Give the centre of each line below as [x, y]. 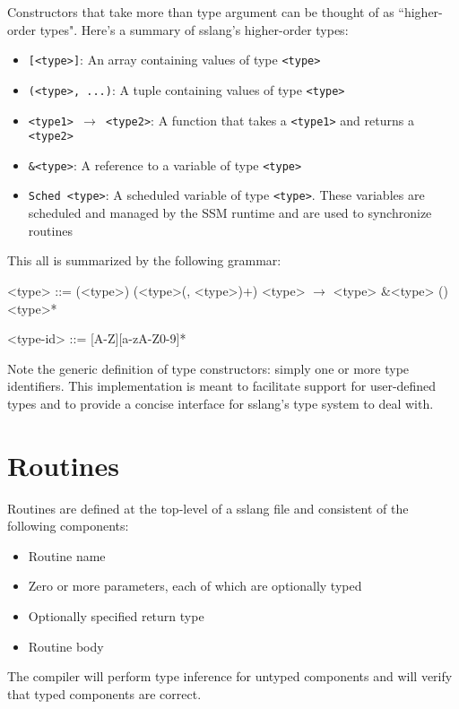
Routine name [67, 555]
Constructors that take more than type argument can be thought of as [201, 12]
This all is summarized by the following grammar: [144, 260]
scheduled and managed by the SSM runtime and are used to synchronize [230, 213]
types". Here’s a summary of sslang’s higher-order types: [194, 29]
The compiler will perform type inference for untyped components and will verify [230, 676]
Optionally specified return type [116, 615]
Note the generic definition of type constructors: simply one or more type [208, 368]
